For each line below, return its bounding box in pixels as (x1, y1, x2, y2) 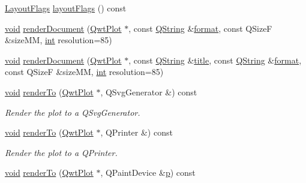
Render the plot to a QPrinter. (5, 146, 118, 158)
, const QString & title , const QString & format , (128, 53, 302, 66)
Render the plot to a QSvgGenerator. (5, 106, 140, 118)
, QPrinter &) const (100, 126, 173, 139)
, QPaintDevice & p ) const (100, 166, 196, 179)
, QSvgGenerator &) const (100, 85, 197, 98)
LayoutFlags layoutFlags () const (5, 2, 127, 14)
